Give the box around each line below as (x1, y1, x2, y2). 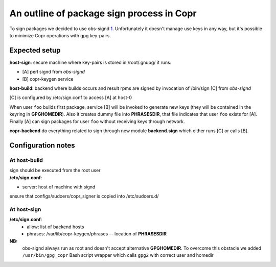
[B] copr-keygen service (22, 76, 74, 82)
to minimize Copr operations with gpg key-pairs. (9, 32, 111, 38)
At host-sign (9, 206, 41, 213)
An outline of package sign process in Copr (9, 8, 197, 19)
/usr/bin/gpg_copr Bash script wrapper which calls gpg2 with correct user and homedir (22, 252, 214, 258)
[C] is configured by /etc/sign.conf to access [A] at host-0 (9, 94, 132, 101)
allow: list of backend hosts (27, 224, 84, 230)
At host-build (9, 156, 43, 163)
